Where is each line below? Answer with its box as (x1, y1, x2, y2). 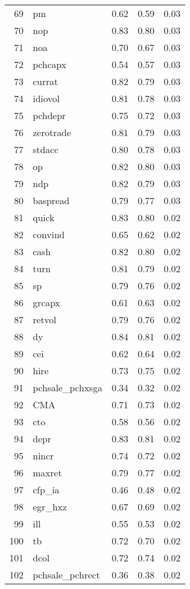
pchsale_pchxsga (33, 381, 103, 394)
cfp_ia (33, 483, 60, 496)
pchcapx (33, 57, 66, 71)
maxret (33, 466, 62, 479)
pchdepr (33, 109, 66, 122)
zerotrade (33, 126, 71, 139)
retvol (33, 313, 57, 326)
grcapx (33, 296, 60, 309)
